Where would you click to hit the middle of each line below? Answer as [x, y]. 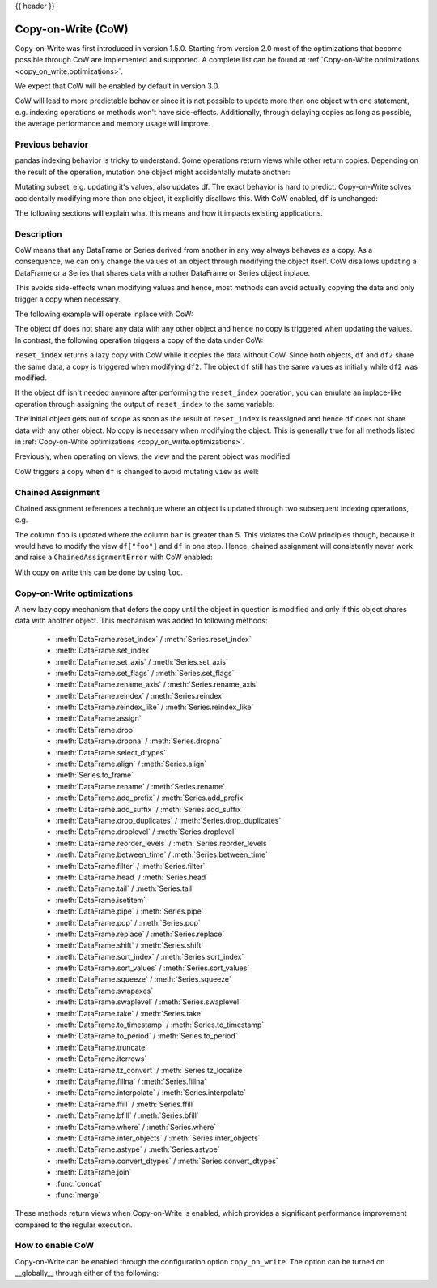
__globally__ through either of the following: [87, 1273]
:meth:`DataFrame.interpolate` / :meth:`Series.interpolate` [151, 1093]
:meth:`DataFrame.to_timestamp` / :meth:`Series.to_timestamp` [160, 1025]
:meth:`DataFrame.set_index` [104, 650]
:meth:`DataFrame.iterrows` [101, 1059]
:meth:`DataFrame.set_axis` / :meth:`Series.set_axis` [142, 661]
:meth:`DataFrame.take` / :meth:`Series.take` [129, 1013]
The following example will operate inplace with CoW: [104, 314]
